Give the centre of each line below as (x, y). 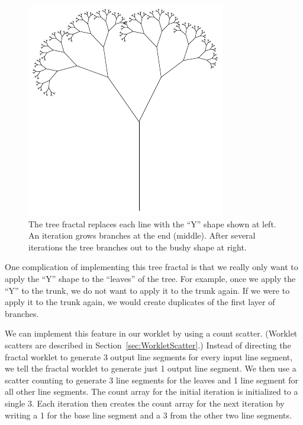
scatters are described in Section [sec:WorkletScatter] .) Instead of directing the (148, 345)
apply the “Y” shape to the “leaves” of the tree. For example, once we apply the (150, 278)
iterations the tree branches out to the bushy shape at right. (138, 247)
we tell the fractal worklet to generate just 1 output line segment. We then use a (151, 368)
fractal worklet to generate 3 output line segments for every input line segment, (149, 356)
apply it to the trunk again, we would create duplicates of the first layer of (140, 302)
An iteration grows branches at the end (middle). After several (142, 235)
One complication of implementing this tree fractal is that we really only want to (151, 267)
